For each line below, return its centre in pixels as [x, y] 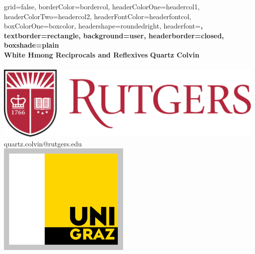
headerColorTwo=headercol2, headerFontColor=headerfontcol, [98, 16]
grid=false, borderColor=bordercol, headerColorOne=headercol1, [102, 6]
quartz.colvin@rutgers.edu [43, 143]
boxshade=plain [32, 45]
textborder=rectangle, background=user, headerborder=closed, [114, 35]
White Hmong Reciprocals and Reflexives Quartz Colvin [102, 54]
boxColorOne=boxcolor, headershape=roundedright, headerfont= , [103, 26]
